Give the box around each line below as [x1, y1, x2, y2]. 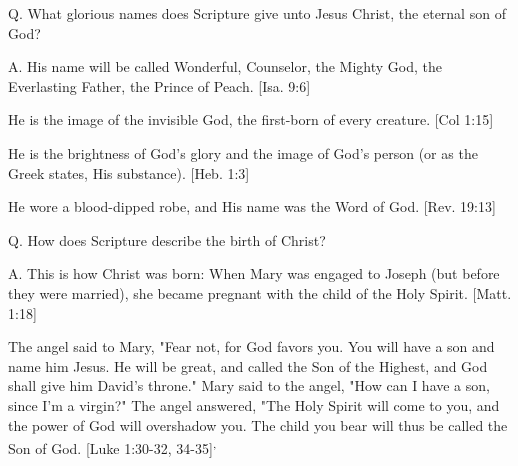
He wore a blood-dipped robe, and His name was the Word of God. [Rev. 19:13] [8, 196, 496, 217]
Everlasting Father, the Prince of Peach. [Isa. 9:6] [8, 75, 311, 96]
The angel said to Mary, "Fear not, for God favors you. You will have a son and [8, 336, 495, 357]
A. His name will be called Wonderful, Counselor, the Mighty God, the [8, 56, 442, 77]
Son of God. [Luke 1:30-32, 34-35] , [8, 435, 217, 458]
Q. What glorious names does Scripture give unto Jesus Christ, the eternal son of [8, 3, 506, 23]
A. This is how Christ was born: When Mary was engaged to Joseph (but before [8, 263, 500, 284]
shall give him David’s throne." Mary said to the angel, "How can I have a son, [8, 375, 490, 396]
